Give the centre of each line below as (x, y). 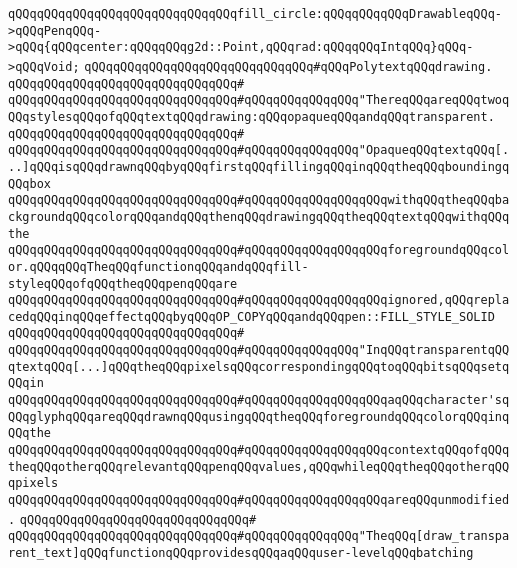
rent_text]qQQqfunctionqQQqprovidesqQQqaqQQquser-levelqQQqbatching (241, 553)
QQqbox (29, 183)
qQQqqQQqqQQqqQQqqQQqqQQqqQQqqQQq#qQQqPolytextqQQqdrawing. (288, 66)
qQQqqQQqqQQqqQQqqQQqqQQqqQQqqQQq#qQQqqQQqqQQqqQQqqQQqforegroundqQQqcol (259, 250)
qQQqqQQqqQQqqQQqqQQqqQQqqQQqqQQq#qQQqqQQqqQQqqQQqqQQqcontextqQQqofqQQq (259, 450)
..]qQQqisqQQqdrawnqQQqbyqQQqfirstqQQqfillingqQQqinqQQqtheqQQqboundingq (259, 166)
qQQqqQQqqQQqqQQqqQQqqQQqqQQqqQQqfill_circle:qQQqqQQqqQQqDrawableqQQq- (255, 14)
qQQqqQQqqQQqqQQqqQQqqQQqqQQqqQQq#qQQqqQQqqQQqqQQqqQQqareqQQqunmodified (259, 500)
